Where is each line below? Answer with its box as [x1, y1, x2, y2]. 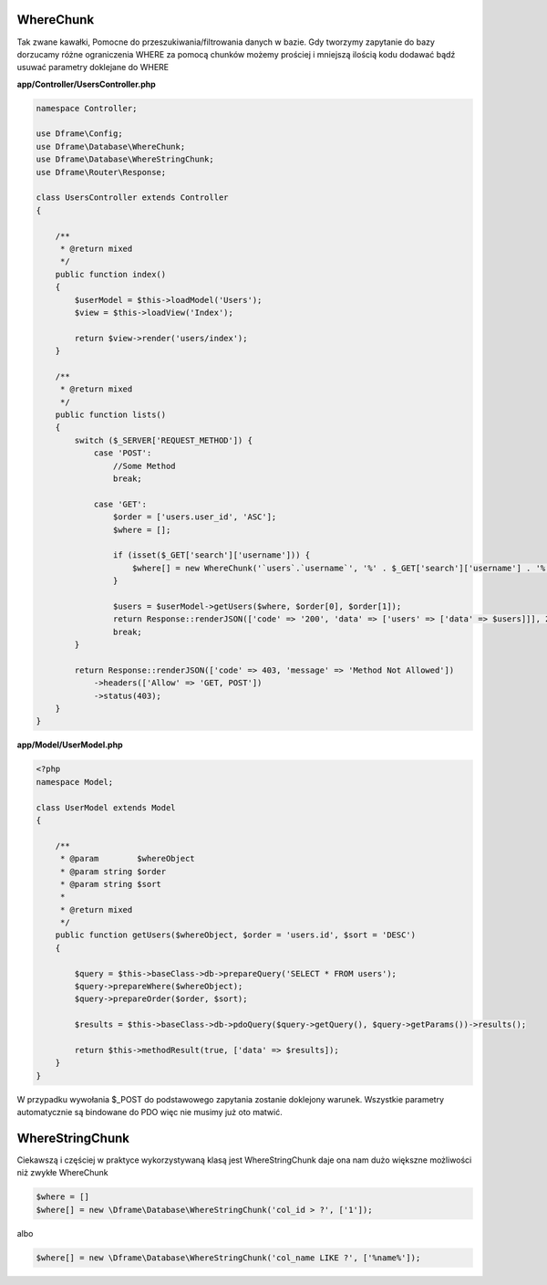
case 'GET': [93, 498, 148, 509]
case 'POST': [93, 448, 152, 458]
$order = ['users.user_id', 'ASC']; [112, 512, 277, 522]
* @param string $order [59, 866, 167, 876]
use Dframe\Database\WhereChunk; [36, 141, 186, 151]
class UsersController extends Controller [36, 193, 229, 203]
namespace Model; [36, 777, 114, 787]
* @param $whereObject [59, 853, 195, 864]
